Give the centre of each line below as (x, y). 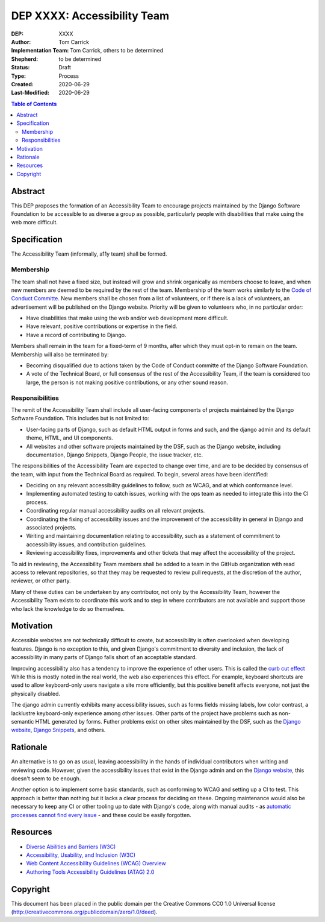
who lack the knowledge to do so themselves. (68, 608)
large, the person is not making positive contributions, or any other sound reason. (127, 382)
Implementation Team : (40, 51)
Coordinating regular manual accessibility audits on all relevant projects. (116, 511)
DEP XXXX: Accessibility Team (90, 16)
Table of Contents (34, 104)
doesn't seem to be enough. (46, 778)
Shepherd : (25, 59)
